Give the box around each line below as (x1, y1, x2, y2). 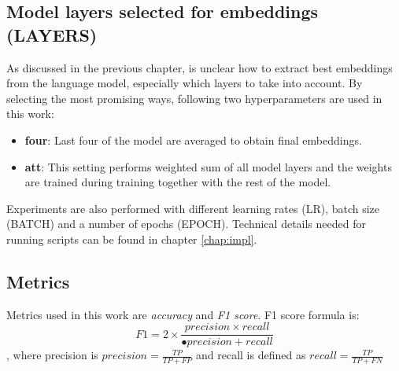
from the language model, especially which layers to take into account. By (6, 75, 363, 91)
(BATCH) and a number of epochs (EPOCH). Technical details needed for (6, 215, 366, 232)
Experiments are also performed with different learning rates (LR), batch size (6, 200, 380, 216)
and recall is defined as (196, 347, 306, 363)
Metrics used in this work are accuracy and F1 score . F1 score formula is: (6, 306, 360, 322)
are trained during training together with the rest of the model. (24, 174, 331, 190)
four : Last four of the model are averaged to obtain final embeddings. (24, 131, 362, 148)
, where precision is (6, 347, 98, 363)
